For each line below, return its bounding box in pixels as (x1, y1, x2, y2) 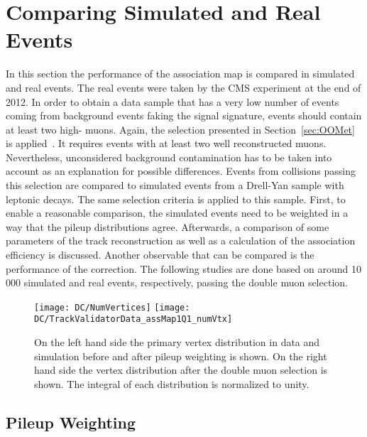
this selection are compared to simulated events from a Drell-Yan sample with (6, 178, 344, 193)
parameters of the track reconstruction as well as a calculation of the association (6, 233, 356, 248)
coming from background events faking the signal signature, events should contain (6, 108, 362, 123)
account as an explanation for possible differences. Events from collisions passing (6, 163, 356, 178)
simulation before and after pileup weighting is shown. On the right (34, 348, 327, 363)
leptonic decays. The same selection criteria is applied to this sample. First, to (6, 191, 346, 206)
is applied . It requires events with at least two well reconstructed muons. (6, 136, 327, 151)
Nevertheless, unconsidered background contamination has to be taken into (6, 149, 332, 164)
